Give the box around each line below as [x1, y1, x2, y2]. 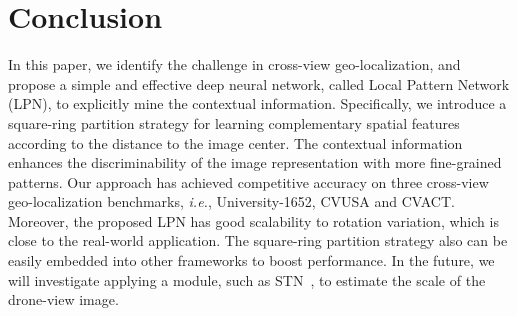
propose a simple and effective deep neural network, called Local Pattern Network [8, 73, 510, 94]
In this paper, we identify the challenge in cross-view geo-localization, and [8, 54, 461, 75]
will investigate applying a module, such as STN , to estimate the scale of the [8, 269, 486, 290]
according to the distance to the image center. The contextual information [8, 132, 463, 153]
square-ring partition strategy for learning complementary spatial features [8, 112, 460, 133]
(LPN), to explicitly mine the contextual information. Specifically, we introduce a [8, 93, 507, 114]
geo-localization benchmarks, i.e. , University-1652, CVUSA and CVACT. [8, 191, 455, 212]
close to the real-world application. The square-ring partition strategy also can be [8, 230, 508, 251]
